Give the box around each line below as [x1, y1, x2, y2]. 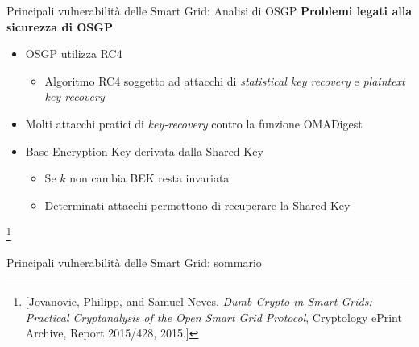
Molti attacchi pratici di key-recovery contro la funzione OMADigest [25, 115, 363, 132]
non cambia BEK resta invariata [69, 169, 230, 186]
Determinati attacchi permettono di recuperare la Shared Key [44, 196, 351, 213]
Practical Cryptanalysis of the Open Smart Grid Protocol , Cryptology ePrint [25, 308, 402, 325]
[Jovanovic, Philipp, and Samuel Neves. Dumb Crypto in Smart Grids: [25, 293, 372, 310]
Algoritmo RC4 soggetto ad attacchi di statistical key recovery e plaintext [44, 72, 405, 89]
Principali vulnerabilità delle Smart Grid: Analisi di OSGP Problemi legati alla [6, 2, 413, 19]
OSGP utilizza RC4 [25, 45, 122, 62]
